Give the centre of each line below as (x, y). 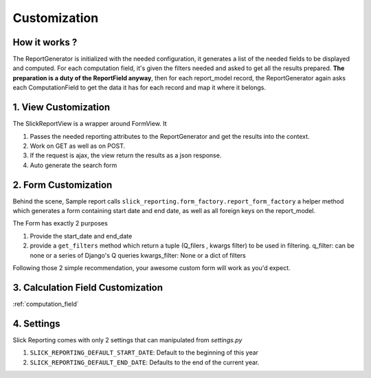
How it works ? (45, 42)
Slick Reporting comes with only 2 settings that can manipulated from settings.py (127, 340)
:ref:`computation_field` (46, 304)
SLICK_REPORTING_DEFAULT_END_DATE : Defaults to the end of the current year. (145, 362)
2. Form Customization (63, 185)
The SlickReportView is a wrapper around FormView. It (90, 124)
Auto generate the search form (74, 165)
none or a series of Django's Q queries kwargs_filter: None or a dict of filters (138, 255)
